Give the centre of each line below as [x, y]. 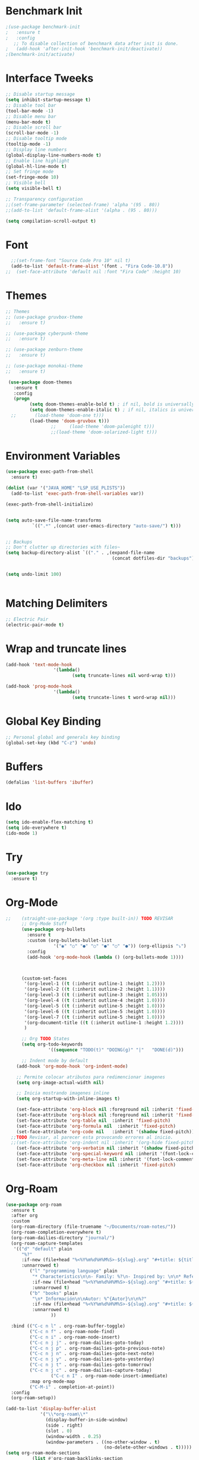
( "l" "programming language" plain [73, 1271]
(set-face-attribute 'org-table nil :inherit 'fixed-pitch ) [93, 1121]
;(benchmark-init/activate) [40, 55]
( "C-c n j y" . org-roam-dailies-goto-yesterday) [92, 1359]
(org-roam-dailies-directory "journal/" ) [63, 1238]
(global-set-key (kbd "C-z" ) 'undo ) [51, 743]
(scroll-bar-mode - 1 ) [32, 133]
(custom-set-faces [44, 978]
